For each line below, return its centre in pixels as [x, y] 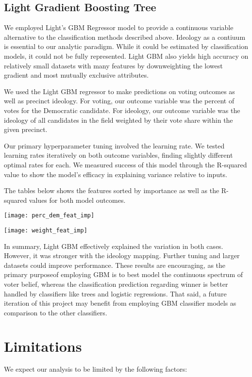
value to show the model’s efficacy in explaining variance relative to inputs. [116, 174]
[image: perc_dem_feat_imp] [49, 216]
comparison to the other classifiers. [56, 312]
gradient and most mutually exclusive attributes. [76, 75]
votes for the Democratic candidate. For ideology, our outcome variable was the [122, 110]
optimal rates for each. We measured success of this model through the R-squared [126, 164]
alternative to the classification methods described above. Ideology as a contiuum [125, 37]
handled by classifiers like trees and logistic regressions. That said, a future [115, 293]
